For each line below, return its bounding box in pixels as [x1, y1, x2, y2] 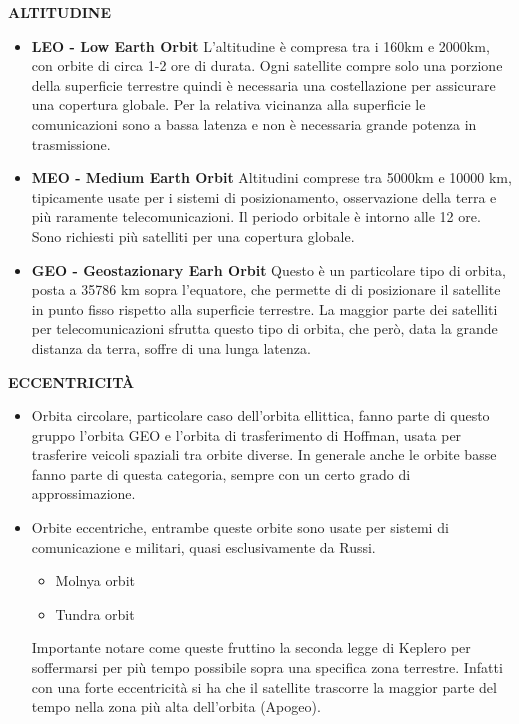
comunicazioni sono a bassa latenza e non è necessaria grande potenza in [31, 113, 477, 134]
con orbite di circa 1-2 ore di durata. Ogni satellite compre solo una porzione [31, 55, 503, 76]
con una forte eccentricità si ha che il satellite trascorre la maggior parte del [31, 676, 497, 697]
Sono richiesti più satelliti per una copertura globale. [31, 225, 355, 246]
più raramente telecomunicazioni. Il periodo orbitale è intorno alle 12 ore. [31, 206, 481, 227]
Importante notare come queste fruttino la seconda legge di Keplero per [31, 637, 471, 658]
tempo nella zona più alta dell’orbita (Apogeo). [31, 696, 321, 717]
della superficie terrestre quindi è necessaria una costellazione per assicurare [31, 74, 496, 95]
